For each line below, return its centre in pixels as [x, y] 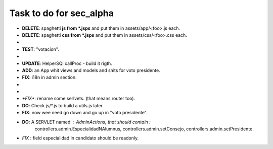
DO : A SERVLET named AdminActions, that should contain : [86, 122]
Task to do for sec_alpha [61, 13]
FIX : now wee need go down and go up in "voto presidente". [85, 113]
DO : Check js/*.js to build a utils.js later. [63, 105]
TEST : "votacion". [40, 49]
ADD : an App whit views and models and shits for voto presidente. [91, 70]
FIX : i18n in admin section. [49, 78]
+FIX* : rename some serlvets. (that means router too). [79, 99]
